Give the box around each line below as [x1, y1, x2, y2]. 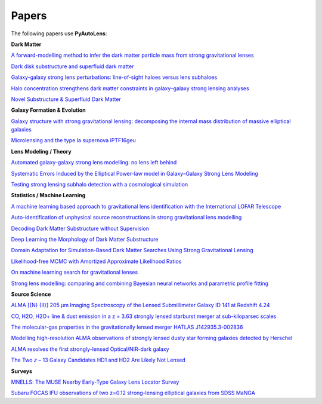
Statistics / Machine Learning [11, 192, 86, 199]
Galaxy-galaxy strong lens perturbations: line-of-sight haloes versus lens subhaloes [11, 74, 218, 81]
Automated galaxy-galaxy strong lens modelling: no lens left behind [11, 159, 177, 166]
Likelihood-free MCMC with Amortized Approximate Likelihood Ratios [11, 258, 182, 265]
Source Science [11, 290, 51, 298]
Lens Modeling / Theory [11, 148, 72, 155]
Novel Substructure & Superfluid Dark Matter [11, 96, 122, 103]
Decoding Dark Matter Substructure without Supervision [11, 225, 149, 232]
